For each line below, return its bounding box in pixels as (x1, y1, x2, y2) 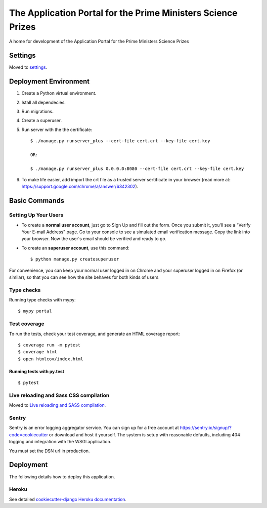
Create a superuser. (21, 118, 62, 124)
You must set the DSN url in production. (9, 448, 90, 454)
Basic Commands (9, 197, 64, 205)
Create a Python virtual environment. (21, 90, 96, 96)
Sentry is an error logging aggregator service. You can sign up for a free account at (9, 425, 179, 431)
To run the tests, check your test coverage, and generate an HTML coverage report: (9, 331, 180, 337)
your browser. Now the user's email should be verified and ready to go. (21, 236, 167, 242)
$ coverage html (18, 349, 57, 355)
